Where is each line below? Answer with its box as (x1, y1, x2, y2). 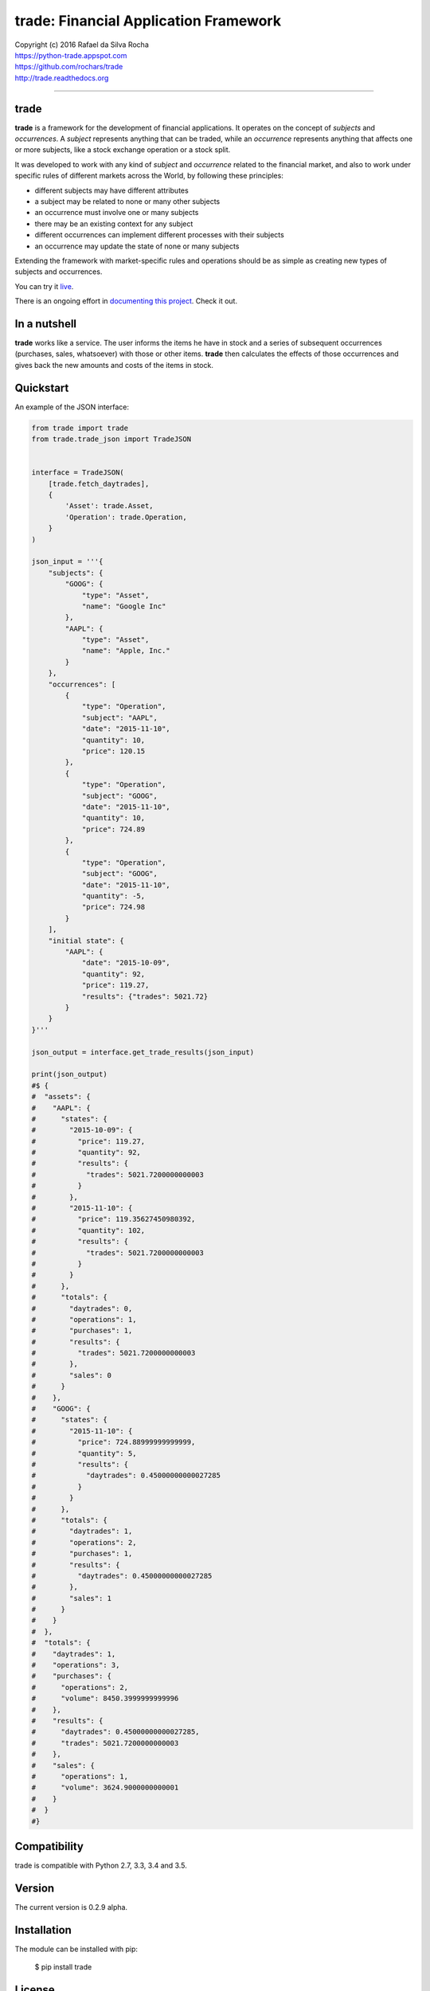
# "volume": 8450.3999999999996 (31, 1694, 179, 1703)
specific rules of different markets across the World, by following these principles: (14, 171, 284, 181)
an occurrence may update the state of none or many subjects (34, 241, 240, 251)
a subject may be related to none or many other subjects (34, 196, 221, 206)
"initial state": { (48, 936, 125, 945)
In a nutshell (14, 317, 77, 331)
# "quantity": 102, (31, 1226, 146, 1234)
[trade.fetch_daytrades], (48, 479, 150, 488)
